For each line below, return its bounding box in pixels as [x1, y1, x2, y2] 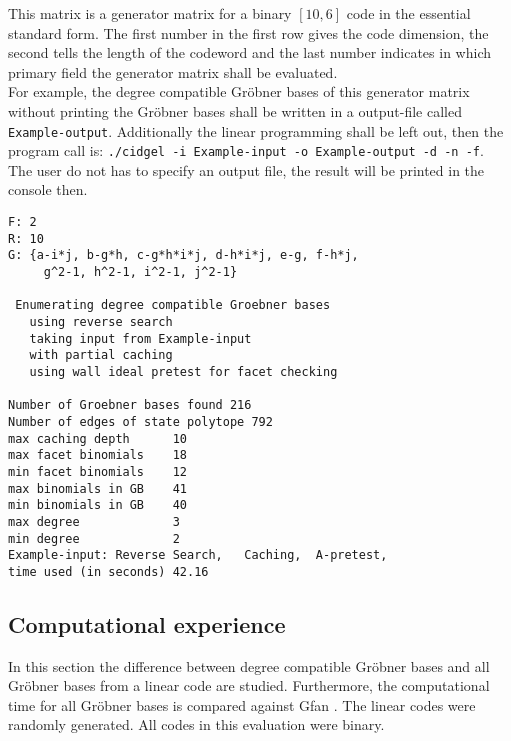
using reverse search [29, 315, 173, 329]
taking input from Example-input [29, 331, 252, 346]
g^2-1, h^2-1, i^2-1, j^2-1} [43, 265, 238, 280]
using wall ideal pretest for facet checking [29, 364, 338, 379]
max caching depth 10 [8, 431, 187, 446]
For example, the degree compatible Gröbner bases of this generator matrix [8, 81, 470, 102]
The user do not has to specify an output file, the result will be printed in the [8, 159, 485, 180]
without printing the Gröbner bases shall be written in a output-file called [8, 100, 462, 121]
